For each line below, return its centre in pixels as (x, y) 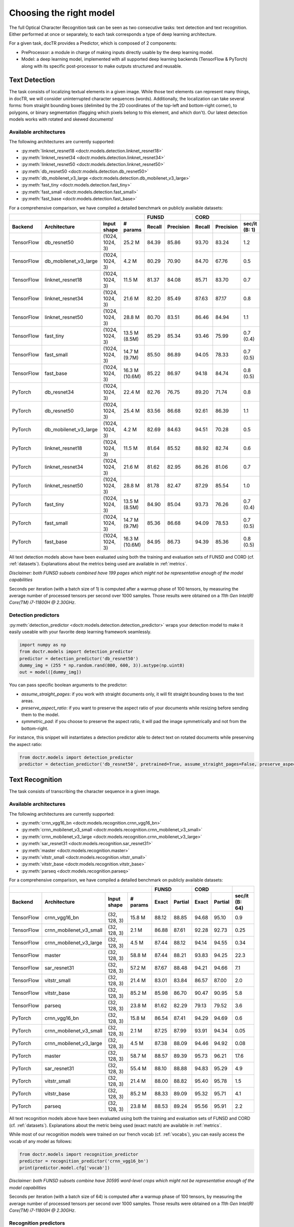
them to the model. (40, 715)
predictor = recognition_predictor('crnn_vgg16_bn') (84, 1161)
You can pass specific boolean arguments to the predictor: (68, 685)
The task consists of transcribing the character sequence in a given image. (85, 791)
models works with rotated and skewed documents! (61, 119)
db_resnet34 (60, 392)
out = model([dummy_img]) (50, 672)
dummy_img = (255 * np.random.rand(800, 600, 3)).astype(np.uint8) (102, 666)
